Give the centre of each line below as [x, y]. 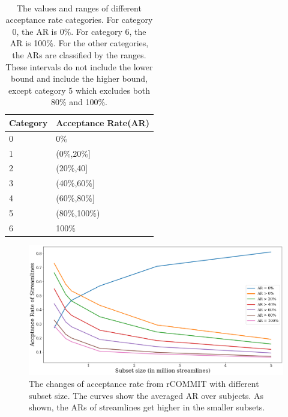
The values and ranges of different [79, 8]
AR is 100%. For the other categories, [79, 43]
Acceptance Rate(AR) [103, 122]
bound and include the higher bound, [79, 78]
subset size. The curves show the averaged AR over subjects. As [146, 395]
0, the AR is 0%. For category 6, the [79, 31]
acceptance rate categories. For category [79, 20]
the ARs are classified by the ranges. [79, 54]
